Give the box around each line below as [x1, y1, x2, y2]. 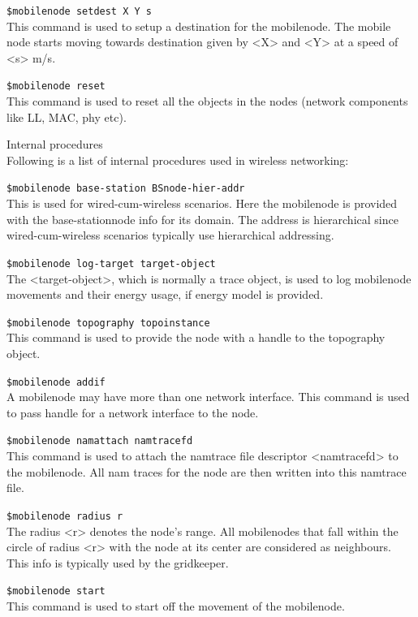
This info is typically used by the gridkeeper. [6, 554, 229, 571]
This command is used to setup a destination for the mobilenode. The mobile [6, 17, 391, 34]
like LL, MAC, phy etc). [6, 108, 127, 125]
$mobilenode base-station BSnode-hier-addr [6, 183, 245, 195]
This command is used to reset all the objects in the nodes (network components [6, 93, 408, 110]
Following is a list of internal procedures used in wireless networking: [6, 151, 349, 168]
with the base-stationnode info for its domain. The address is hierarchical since [6, 210, 399, 227]
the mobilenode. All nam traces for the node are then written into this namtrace [6, 463, 407, 480]
